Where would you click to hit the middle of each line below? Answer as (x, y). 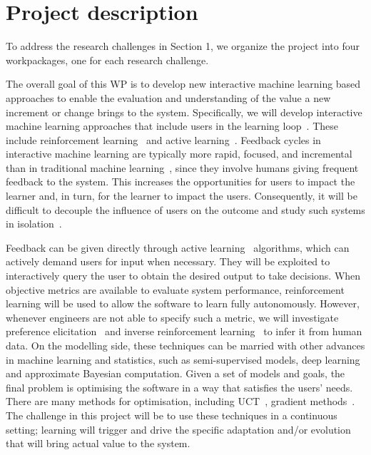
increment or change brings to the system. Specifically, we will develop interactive (184, 112)
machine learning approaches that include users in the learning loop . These (172, 126)
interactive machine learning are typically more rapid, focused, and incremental (179, 154)
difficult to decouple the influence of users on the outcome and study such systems (185, 209)
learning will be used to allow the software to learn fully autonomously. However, (183, 303)
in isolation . (34, 224)
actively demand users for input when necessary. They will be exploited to (168, 261)
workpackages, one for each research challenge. (107, 60)
